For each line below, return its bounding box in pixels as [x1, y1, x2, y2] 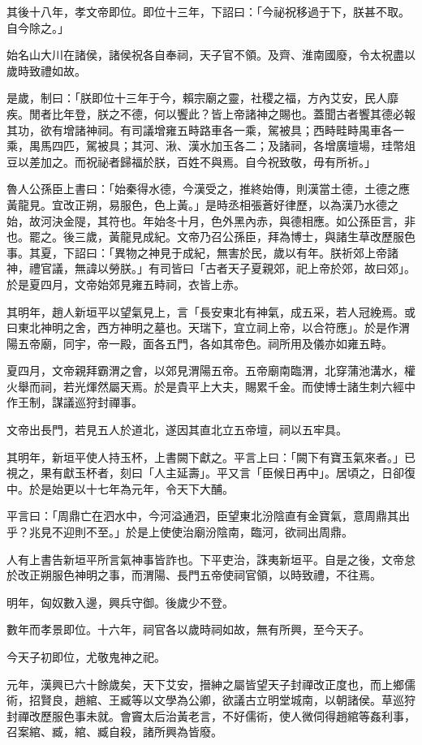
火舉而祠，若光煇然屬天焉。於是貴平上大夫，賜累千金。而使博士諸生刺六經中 [6, 377, 416, 394]
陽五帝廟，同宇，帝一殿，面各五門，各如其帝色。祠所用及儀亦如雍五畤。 [6, 334, 393, 351]
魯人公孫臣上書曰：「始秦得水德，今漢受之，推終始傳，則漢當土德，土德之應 [6, 180, 410, 197]
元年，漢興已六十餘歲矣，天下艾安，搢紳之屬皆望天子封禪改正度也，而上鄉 [6, 675, 404, 692]
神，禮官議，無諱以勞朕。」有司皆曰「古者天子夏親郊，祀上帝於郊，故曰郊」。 [6, 260, 416, 277]
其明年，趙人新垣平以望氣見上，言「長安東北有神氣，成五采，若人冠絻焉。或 [6, 303, 416, 320]
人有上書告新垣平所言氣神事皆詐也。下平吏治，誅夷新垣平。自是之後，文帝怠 [6, 550, 416, 567]
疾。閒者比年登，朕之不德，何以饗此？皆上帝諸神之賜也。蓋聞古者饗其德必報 [6, 105, 416, 122]
